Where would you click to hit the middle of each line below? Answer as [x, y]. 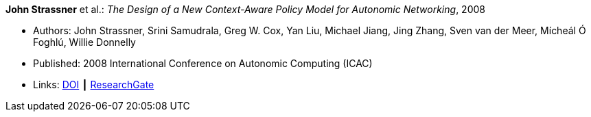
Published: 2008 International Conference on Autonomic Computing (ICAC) [203, 63]
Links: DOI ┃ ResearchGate [94, 84]
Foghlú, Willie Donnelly [84, 42]
